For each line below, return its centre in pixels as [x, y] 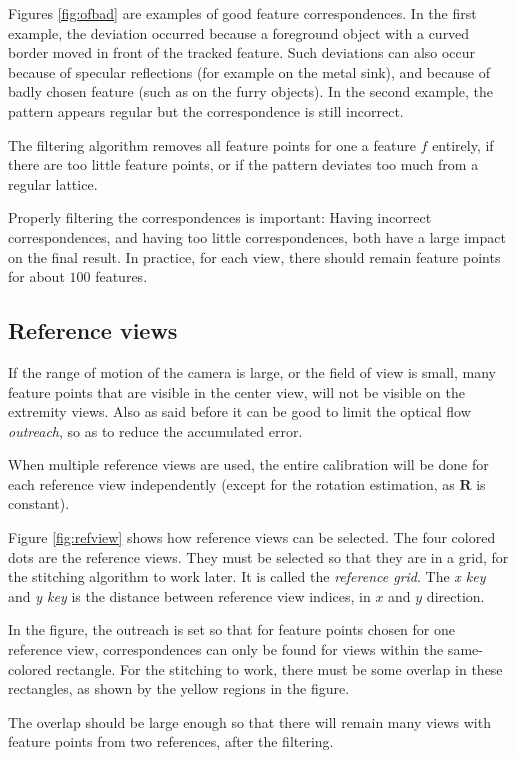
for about [36, 276]
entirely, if [463, 144]
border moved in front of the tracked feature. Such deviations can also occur [242, 52]
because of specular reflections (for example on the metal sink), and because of [249, 71]
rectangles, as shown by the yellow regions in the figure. [179, 688]
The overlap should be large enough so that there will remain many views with [249, 721]
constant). [39, 503]
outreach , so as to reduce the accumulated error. [155, 430]
